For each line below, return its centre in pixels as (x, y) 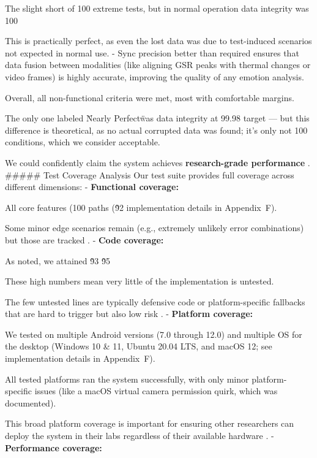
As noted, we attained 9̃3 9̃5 (58, 260)
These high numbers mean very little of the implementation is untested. (140, 281)
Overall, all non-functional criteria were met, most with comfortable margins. (150, 97)
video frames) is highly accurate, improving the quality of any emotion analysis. (155, 76)
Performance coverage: (54, 447)
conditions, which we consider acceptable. (83, 142)
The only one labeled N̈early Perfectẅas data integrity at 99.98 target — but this (157, 118)
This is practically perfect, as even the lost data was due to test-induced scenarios (158, 41)
